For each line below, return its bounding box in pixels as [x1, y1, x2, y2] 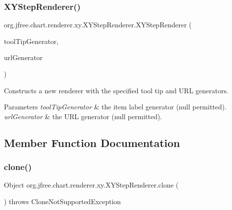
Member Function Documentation [4, 135, 180, 150]
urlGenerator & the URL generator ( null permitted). [4, 111, 162, 121]
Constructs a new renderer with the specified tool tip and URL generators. [4, 85, 229, 95]
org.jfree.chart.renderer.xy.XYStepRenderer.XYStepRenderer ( [4, 20, 192, 30]
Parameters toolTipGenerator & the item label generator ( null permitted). [4, 102, 227, 112]
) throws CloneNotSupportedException [4, 196, 121, 206]
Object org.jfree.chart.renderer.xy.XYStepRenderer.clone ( [4, 180, 179, 190]
